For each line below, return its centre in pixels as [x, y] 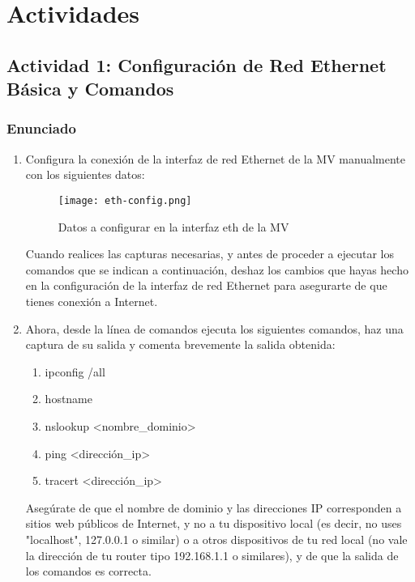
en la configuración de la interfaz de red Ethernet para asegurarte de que [206, 285]
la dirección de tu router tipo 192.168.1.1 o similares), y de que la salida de [212, 555]
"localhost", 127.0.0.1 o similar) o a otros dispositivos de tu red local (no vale [216, 539]
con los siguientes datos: [85, 174]
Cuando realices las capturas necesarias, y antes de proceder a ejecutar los [210, 254]
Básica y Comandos [90, 89]
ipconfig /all [75, 371]
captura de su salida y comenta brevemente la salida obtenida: [180, 344]
